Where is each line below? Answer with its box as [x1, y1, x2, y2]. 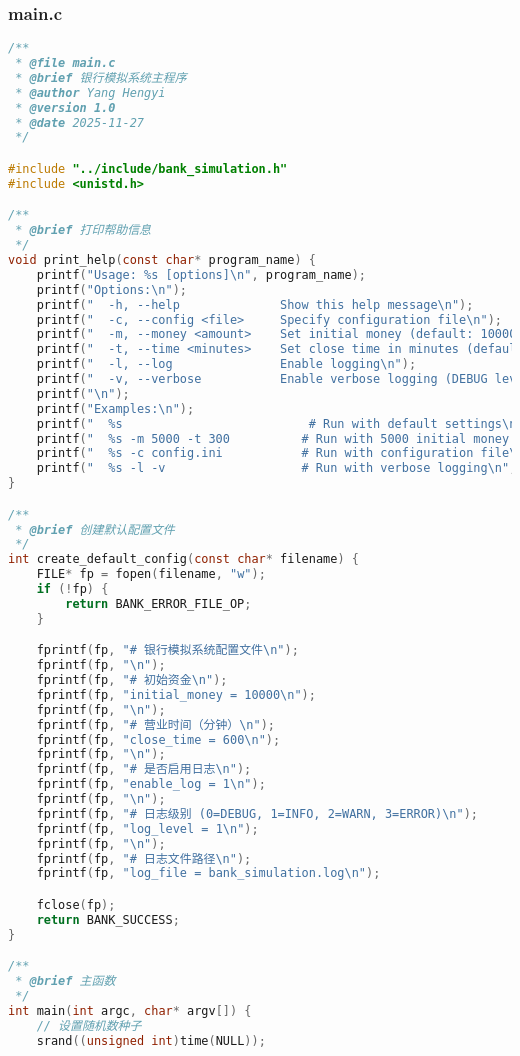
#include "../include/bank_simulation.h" [8, 162, 288, 176]
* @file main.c [15, 56, 116, 71]
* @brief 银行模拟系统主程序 [15, 70, 187, 85]
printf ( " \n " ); [36, 386, 130, 401]
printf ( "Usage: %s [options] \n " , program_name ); [36, 267, 367, 282]
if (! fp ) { [36, 582, 109, 597]
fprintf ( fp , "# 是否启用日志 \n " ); [36, 762, 252, 777]
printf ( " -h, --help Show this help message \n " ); [36, 297, 474, 312]
